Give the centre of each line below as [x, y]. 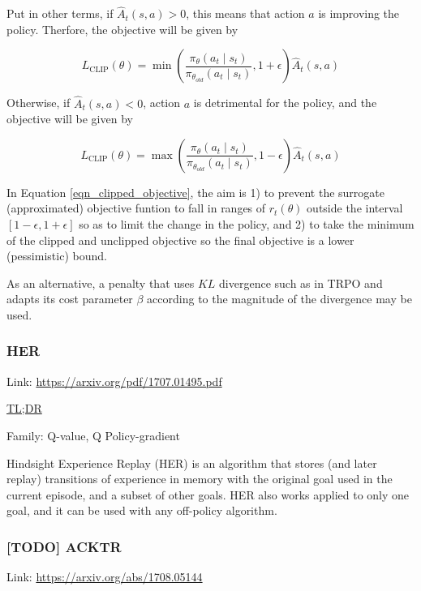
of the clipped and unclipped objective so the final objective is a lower [180, 240]
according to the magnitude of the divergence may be [279, 299]
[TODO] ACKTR [64, 546]
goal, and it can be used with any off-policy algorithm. [142, 510]
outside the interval [355, 208]
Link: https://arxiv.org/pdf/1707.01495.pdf [114, 381]
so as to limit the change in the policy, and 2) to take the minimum [247, 224]
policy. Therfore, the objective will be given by [122, 29]
